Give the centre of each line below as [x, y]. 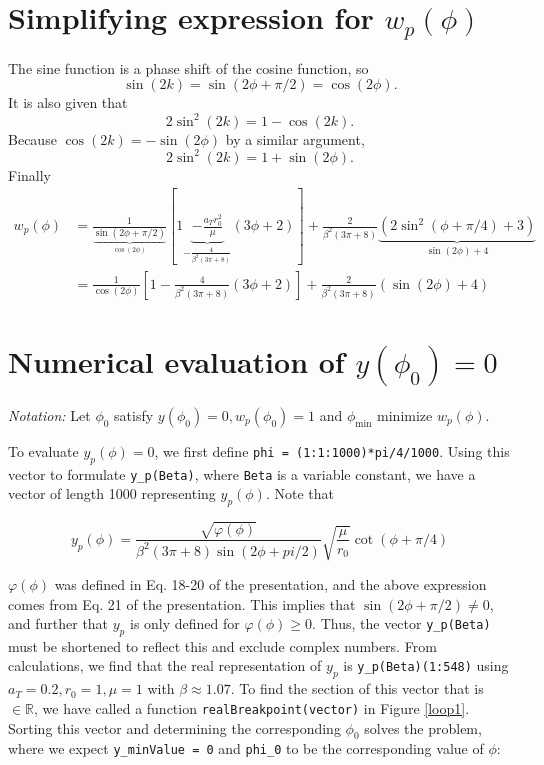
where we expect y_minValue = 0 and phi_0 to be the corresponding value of [246, 748]
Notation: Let [49, 414]
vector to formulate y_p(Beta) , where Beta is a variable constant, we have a [242, 473]
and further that [58, 623]
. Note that [300, 493]
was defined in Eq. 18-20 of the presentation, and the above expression [270, 583]
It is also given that [68, 102]
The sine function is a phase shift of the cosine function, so [188, 67]
